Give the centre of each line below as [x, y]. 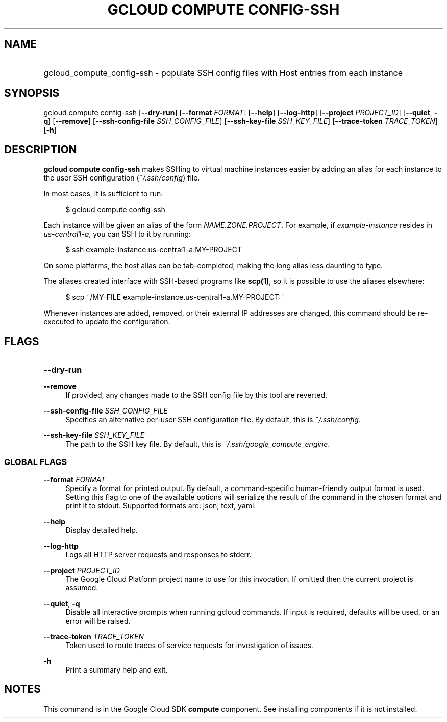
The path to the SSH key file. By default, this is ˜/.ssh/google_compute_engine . [198, 444]
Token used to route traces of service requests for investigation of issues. [189, 645]
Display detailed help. [102, 530]
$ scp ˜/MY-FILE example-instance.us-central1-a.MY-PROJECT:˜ [175, 297]
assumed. [82, 587]
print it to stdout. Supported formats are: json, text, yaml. [161, 505]
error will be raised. [98, 621]
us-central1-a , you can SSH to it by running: [117, 234]
